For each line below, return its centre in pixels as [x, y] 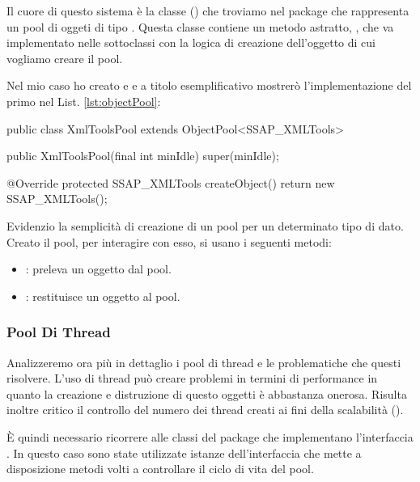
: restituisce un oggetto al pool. [103, 296]
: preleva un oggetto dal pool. [98, 269]
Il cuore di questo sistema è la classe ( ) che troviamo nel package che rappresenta [208, 11]
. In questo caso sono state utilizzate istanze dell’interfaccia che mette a [184, 452]
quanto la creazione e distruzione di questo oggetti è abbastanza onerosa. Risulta [207, 393]
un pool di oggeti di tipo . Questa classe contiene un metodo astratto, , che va [200, 26]
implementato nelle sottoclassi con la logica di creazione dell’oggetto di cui [191, 42]
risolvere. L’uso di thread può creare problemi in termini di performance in [192, 378]
